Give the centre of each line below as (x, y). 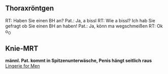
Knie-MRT (22, 48)
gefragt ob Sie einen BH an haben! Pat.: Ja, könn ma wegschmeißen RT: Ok (84, 26)
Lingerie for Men (23, 66)
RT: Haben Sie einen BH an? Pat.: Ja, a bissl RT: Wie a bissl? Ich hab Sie (80, 20)
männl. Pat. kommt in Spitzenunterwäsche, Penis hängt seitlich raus (79, 61)
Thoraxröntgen (30, 8)
